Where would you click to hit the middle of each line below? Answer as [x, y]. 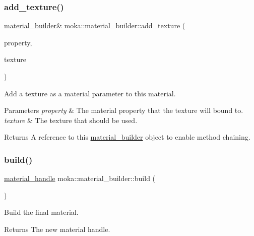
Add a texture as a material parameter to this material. [90, 93]
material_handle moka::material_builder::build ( [80, 178]
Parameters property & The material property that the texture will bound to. [124, 110]
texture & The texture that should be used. [71, 120]
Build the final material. [41, 212]
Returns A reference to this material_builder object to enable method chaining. [127, 137]
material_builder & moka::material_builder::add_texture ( [95, 25]
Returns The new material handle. [57, 229]
